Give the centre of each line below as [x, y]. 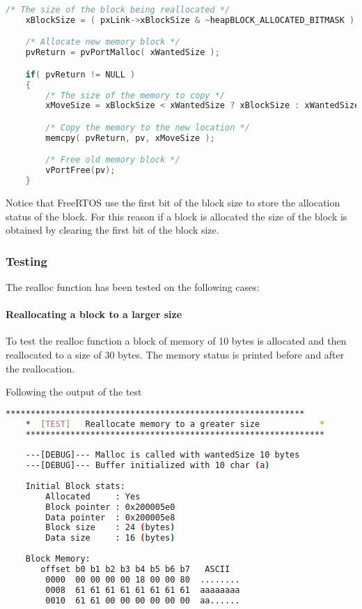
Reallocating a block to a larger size [94, 314]
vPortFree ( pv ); [80, 171]
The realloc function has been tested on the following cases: [133, 287]
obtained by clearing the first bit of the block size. [112, 230]
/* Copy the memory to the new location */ [148, 127]
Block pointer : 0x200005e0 [110, 507]
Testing [26, 261]
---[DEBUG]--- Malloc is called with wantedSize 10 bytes [163, 455]
